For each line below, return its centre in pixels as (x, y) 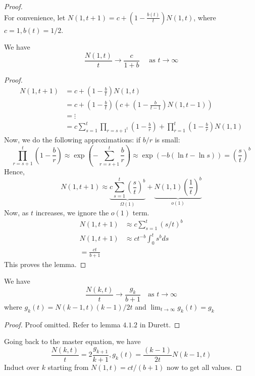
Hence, (14, 172)
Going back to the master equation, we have (72, 341)
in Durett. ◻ (160, 324)
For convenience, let (35, 17)
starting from (68, 367)
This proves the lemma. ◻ (45, 264)
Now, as (16, 213)
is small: (167, 139)
